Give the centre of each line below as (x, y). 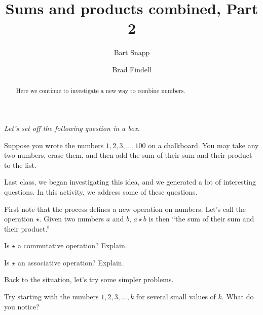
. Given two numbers (72, 219)
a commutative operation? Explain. (72, 245)
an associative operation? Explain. (71, 262)
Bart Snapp (132, 52)
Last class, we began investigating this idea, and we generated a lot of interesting (130, 182)
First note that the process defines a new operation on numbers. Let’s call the (125, 209)
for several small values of (176, 297)
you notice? (22, 306)
